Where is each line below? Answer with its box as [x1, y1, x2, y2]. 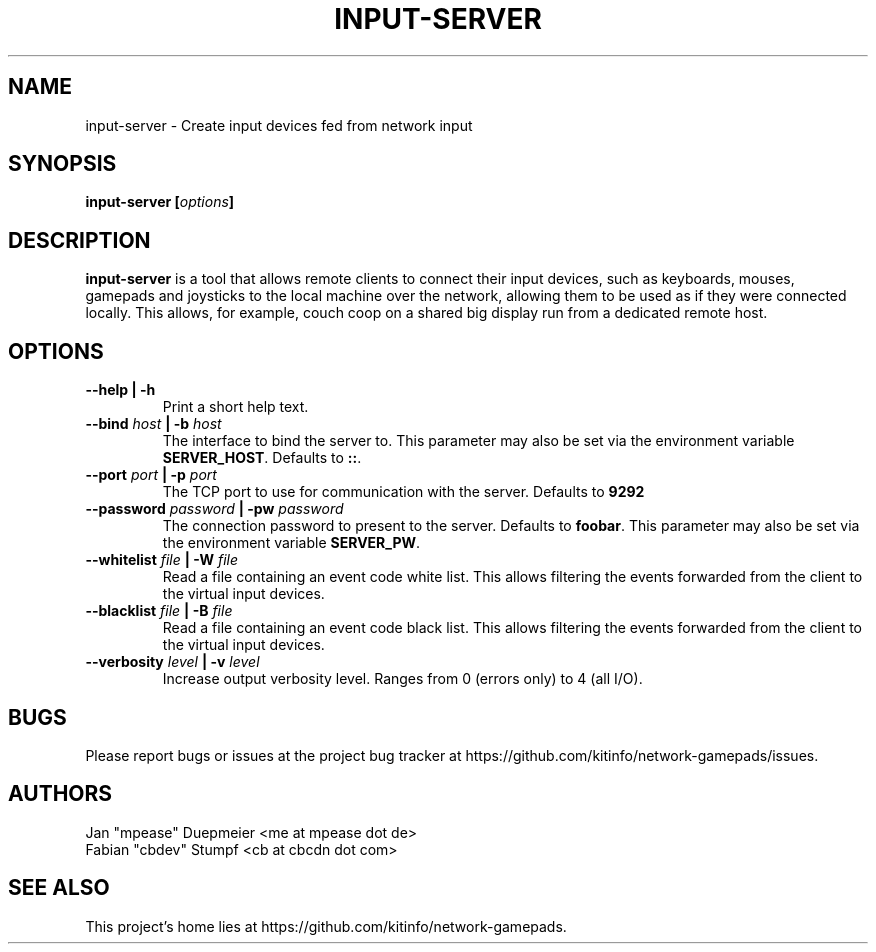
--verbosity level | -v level [85, 653, 260, 671]
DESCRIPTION [8, 227, 151, 253]
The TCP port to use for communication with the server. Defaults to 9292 [162, 483, 645, 501]
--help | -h [85, 381, 156, 399]
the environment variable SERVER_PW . [162, 534, 421, 552]
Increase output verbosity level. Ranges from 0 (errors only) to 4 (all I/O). [162, 670, 643, 688]
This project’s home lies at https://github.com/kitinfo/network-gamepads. [85, 917, 567, 935]
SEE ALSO [8, 875, 110, 901]
